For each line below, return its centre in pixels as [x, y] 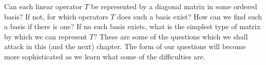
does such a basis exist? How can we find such [190, 16]
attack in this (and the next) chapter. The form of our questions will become [125, 46]
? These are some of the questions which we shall [171, 36]
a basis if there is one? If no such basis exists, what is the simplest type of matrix [132, 26]
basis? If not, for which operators [56, 16]
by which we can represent [46, 36]
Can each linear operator [43, 6]
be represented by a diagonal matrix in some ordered [174, 6]
